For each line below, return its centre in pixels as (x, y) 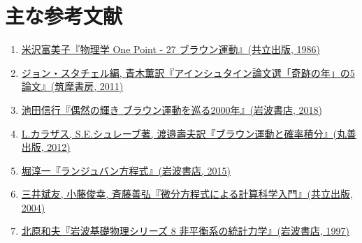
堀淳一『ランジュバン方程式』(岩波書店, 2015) (126, 170)
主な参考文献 (64, 16)
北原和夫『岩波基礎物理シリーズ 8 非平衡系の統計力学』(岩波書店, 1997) (185, 231)
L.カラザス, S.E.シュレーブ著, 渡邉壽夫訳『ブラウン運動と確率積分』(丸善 (189, 133)
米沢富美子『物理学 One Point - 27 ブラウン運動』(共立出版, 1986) (171, 49)
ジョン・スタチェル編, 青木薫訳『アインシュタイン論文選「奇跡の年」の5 (188, 72)
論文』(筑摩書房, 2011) (72, 86)
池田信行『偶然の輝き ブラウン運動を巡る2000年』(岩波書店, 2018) (172, 109)
